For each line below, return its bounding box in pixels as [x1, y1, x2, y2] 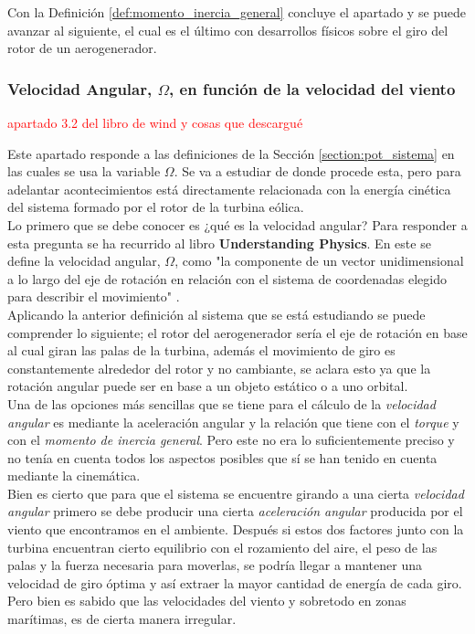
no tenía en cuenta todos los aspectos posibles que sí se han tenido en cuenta [7, 448, 438, 467]
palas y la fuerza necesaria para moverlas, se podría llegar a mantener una [7, 555, 423, 575]
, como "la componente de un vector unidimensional [174, 251, 464, 270]
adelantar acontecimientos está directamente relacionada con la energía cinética [7, 179, 451, 198]
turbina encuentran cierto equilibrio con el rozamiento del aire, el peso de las [7, 537, 438, 556]
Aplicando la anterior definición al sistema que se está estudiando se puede [7, 304, 426, 323]
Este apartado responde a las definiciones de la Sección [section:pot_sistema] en [7, 143, 455, 163]
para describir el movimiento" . [7, 287, 180, 306]
